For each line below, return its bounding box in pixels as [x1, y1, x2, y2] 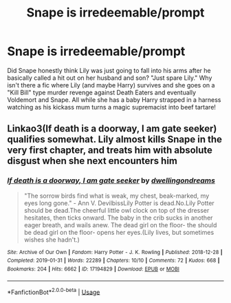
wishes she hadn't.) [23, 236, 80, 244]
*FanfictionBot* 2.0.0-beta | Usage [7, 286, 100, 296]
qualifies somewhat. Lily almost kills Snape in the [7, 134, 222, 145]
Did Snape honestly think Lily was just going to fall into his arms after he [7, 66, 211, 74]
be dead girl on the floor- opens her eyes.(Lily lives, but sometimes [23, 228, 214, 236]
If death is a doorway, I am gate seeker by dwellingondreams [7, 176, 215, 185]
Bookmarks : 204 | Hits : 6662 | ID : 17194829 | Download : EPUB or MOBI [7, 265, 180, 273]
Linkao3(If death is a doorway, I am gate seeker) [7, 123, 217, 135]
